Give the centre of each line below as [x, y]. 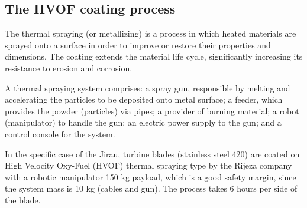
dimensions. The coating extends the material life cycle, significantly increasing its [154, 56]
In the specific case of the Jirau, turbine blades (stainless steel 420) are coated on [152, 153]
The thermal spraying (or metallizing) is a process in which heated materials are [151, 33]
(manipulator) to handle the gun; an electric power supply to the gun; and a [143, 122]
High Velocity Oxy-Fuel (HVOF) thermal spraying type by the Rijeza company [148, 165]
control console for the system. [60, 133]
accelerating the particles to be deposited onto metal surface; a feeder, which [144, 99]
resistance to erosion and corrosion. [69, 67]
